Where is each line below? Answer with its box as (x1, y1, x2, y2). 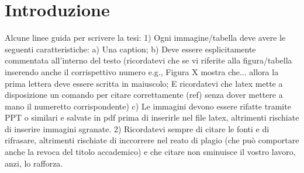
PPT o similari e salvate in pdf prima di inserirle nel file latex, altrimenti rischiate (5, 111, 299, 123)
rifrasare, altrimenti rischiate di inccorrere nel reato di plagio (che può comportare (5, 134, 299, 146)
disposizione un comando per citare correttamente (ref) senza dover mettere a (5, 89, 283, 101)
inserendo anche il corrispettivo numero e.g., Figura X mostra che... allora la (5, 65, 279, 77)
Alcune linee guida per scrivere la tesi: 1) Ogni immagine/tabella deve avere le (5, 31, 286, 44)
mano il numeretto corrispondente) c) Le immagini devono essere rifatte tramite (5, 100, 291, 112)
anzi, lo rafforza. (5, 157, 63, 169)
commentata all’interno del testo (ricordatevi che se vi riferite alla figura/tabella (5, 54, 292, 66)
